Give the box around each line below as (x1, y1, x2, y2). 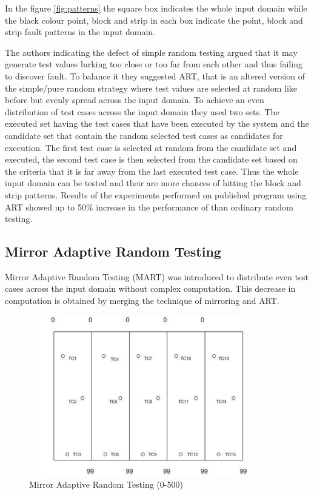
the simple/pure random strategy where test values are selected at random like (5, 81, 298, 94)
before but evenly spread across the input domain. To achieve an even (5, 93, 264, 106)
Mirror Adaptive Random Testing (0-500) (29, 477, 183, 490)
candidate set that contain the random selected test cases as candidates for (5, 129, 283, 141)
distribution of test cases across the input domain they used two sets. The (5, 105, 279, 118)
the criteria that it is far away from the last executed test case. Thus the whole (5, 164, 299, 177)
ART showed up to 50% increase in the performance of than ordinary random (5, 200, 293, 213)
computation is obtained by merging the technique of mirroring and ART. (5, 294, 279, 307)
